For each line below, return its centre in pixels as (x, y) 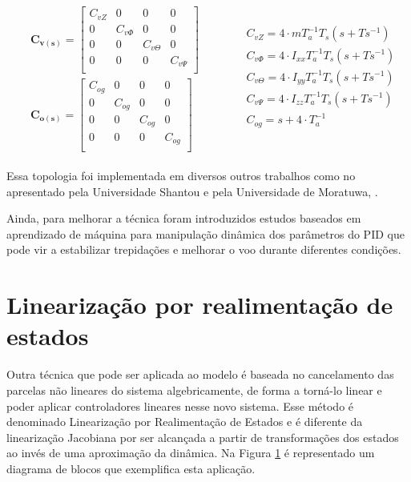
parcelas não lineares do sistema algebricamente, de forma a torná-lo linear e (194, 390)
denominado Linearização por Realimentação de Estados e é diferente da (185, 422)
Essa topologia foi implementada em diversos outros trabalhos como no (181, 176)
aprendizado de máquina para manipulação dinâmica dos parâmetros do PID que (205, 233)
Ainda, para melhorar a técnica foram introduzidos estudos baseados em (184, 218)
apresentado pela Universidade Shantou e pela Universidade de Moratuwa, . (192, 191)
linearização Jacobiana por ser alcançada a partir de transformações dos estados (203, 437)
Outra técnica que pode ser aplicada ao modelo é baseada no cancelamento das (200, 374)
